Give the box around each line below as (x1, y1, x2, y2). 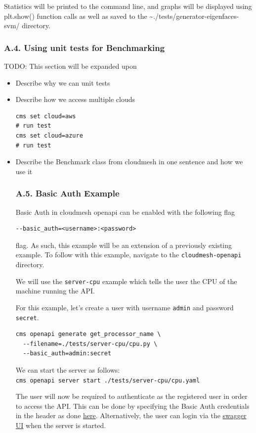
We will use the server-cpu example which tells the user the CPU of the (15, 276, 237, 286)
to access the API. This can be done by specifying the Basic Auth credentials (15, 400, 250, 411)
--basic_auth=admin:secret (23, 350, 112, 357)
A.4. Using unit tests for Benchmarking (4, 41, 165, 53)
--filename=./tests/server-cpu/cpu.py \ (23, 340, 158, 347)
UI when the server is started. (15, 420, 106, 430)
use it (15, 166, 33, 176)
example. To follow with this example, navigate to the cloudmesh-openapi (15, 249, 242, 260)
